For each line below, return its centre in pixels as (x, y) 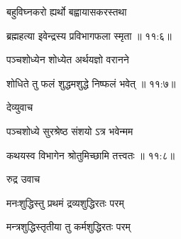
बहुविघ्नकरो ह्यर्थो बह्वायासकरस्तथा (67, 11)
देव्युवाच (20, 107)
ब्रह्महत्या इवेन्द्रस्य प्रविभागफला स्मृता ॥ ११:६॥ (89, 35)
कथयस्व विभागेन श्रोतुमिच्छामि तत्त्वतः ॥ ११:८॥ (90, 155)
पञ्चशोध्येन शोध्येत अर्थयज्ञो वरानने (68, 59)
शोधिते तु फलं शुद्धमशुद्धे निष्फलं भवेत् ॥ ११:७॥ (91, 83)
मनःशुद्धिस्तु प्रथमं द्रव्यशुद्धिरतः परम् (65, 202)
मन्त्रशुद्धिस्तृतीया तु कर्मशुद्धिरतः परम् (68, 227)
